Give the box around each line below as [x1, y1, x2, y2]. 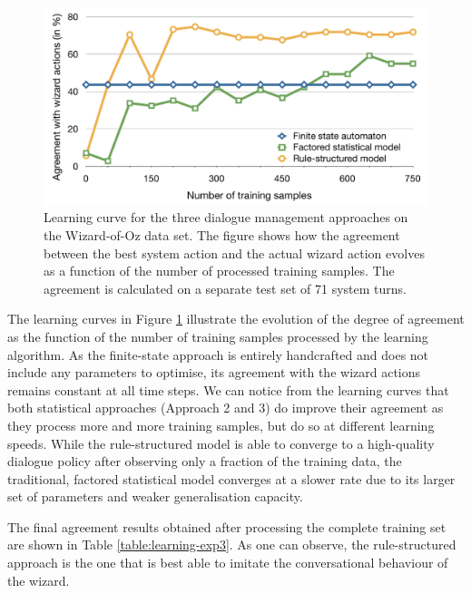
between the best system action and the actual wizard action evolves [44, 243, 425, 262]
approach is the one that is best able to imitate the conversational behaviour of [7, 553, 448, 572]
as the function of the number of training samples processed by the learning [7, 326, 428, 345]
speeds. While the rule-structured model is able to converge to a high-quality [7, 433, 435, 452]
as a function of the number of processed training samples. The [44, 261, 395, 280]
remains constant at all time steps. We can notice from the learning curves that [7, 380, 449, 399]
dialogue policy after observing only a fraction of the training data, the [7, 452, 402, 471]
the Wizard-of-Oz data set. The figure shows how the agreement [44, 225, 400, 244]
